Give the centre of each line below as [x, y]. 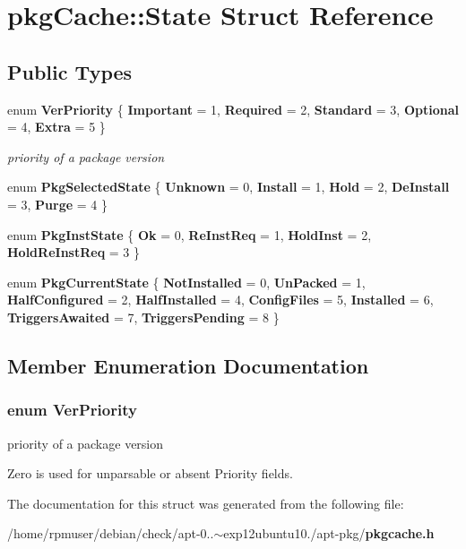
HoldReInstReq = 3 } [74, 252]
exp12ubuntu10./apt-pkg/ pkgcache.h [329, 533]
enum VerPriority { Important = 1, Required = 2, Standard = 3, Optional [233, 109]
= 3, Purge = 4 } [58, 204]
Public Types [70, 71]
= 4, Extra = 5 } [56, 127]
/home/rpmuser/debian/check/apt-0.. [111, 533]
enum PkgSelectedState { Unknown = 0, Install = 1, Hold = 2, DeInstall [229, 187]
